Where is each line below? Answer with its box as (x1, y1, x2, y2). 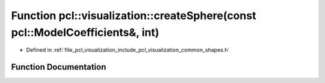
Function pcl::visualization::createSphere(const (11, 9, 256, 22)
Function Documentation (11, 62, 107, 72)
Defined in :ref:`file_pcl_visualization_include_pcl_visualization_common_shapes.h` (26, 47, 230, 54)
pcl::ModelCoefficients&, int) (11, 26, 159, 39)
